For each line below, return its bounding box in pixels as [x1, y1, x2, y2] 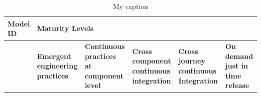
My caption [112, 1, 148, 11]
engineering [37, 60, 78, 71]
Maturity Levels [37, 23, 94, 33]
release [225, 80, 249, 90]
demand [225, 50, 253, 61]
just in [225, 60, 248, 71]
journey [178, 55, 205, 66]
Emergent [37, 50, 71, 61]
